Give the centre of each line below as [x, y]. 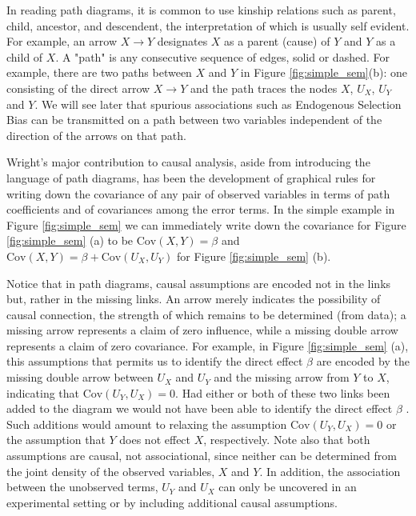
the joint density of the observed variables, [111, 471]
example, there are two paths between [99, 72]
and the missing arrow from [282, 377]
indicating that [43, 392]
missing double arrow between [80, 377]
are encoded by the [363, 361]
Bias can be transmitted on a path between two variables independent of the [194, 120]
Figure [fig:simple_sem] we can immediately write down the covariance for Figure [206, 224]
